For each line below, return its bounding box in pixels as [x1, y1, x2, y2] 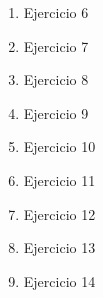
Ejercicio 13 [23, 237, 96, 258]
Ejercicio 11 [23, 169, 96, 190]
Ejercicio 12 [23, 203, 96, 224]
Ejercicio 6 [23, 2, 89, 22]
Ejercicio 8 [23, 69, 89, 90]
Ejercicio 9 [23, 102, 89, 123]
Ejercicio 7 [23, 35, 89, 56]
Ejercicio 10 [23, 136, 96, 157]
